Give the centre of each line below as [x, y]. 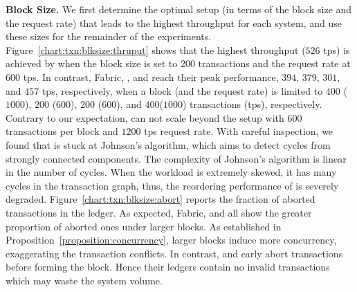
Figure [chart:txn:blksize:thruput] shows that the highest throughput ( [156, 49]
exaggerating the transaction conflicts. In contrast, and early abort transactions [174, 253]
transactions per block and [62, 131]
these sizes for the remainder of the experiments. [109, 36]
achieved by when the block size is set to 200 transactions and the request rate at [178, 63]
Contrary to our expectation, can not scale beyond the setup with [145, 117]
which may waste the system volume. [84, 280]
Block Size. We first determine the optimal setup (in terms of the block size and [179, 9]
